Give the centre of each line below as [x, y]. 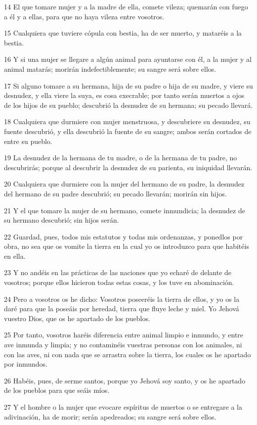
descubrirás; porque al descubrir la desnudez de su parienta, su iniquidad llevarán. [128, 167]
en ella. [15, 256]
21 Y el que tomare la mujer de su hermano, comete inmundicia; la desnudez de [125, 210]
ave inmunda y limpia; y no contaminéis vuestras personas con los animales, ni [123, 345]
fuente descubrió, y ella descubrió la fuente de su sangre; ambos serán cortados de [128, 131]
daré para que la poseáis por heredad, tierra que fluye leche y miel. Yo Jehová [122, 308]
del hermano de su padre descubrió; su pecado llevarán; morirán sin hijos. [115, 193]
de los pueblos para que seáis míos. [57, 390]
